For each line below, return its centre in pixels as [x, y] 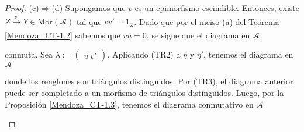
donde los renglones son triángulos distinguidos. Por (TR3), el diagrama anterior [149, 81]
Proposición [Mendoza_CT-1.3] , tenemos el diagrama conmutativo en [129, 104]
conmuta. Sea [29, 54]
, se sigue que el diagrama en [198, 35]
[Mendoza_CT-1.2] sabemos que [63, 35]
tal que [89, 21]
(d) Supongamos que [89, 8]
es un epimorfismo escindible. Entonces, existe [217, 8]
